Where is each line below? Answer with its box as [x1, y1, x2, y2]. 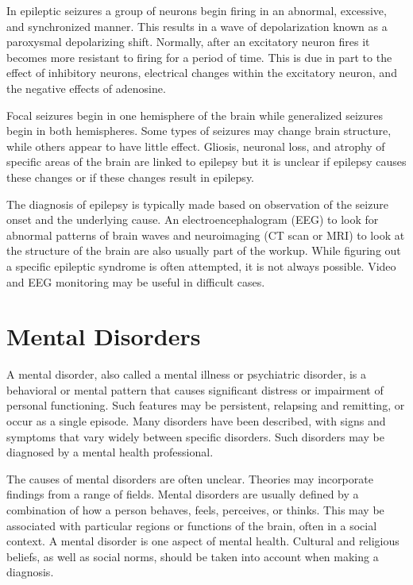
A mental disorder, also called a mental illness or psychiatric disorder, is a [6, 366, 367, 383]
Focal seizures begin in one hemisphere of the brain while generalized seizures [6, 106, 384, 123]
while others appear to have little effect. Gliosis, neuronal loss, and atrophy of [6, 137, 385, 154]
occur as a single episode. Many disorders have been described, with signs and [6, 413, 386, 429]
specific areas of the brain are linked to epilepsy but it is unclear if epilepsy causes [6, 153, 407, 170]
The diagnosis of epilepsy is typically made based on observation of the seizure [6, 195, 388, 212]
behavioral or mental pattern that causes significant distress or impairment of [6, 381, 384, 398]
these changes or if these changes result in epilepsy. [6, 168, 255, 185]
